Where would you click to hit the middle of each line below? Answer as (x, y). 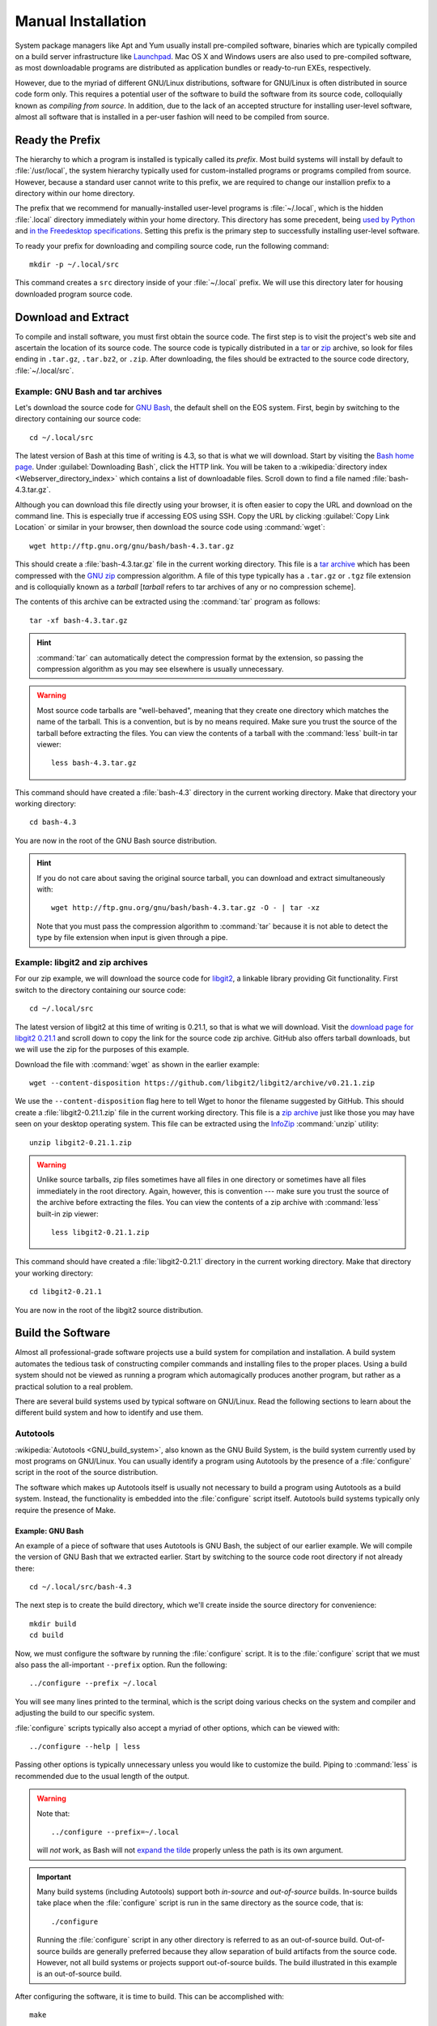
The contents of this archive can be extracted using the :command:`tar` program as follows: (168, 602)
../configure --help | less (85, 1746)
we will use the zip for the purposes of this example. (102, 1049)
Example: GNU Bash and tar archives (89, 391)
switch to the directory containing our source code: (100, 989)
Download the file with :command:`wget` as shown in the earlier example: (137, 1064)
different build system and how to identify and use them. (109, 1413)
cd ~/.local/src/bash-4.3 (81, 1587)
